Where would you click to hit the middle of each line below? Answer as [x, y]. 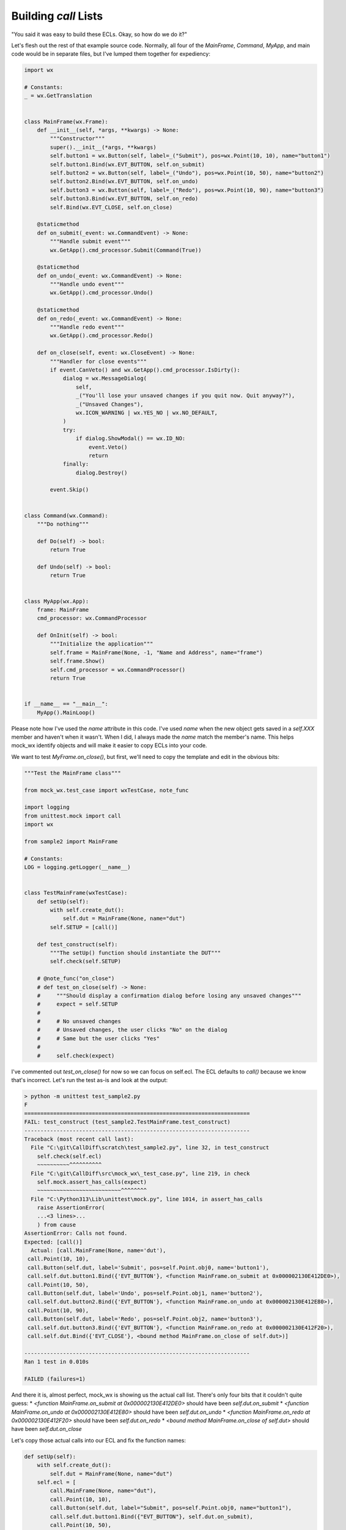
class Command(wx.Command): [66, 515]
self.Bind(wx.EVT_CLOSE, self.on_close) [111, 207]
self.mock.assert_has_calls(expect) [92, 1182]
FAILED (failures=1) [55, 1379]
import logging [47, 807]
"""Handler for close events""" [98, 361]
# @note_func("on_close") [76, 979]
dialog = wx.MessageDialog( [105, 379]
